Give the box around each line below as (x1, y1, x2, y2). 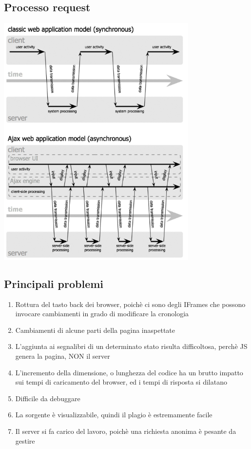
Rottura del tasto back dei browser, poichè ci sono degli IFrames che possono (15, 299, 246, 309)
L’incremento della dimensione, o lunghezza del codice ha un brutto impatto (15, 367, 243, 377)
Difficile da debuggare (15, 393, 80, 403)
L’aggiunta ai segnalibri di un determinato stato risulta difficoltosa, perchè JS (15, 341, 248, 351)
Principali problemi (4, 276, 104, 291)
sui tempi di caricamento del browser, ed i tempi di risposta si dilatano (15, 377, 227, 387)
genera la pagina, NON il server (15, 351, 110, 361)
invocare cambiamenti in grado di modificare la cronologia (15, 308, 189, 319)
